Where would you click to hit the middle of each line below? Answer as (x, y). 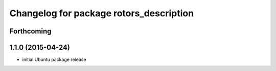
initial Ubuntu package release (54, 60)
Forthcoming (30, 31)
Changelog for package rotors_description (102, 13)
